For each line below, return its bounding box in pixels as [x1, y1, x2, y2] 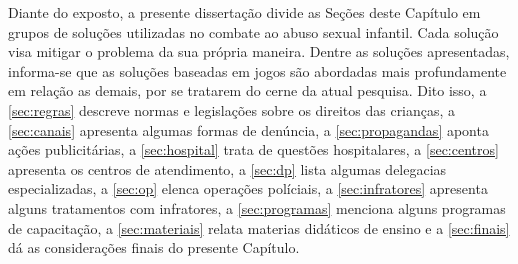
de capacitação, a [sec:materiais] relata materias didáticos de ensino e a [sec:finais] [8, 217, 510, 238]
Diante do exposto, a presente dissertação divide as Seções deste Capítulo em [8, 2, 481, 22]
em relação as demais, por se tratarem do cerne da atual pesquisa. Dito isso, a [8, 80, 487, 101]
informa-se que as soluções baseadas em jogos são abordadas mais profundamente [8, 60, 507, 81]
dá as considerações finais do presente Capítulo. [8, 237, 300, 258]
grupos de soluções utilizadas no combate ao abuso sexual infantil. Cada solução [8, 21, 499, 42]
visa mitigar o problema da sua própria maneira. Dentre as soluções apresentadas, [8, 41, 510, 62]
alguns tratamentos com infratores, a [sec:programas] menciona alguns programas [8, 197, 506, 218]
